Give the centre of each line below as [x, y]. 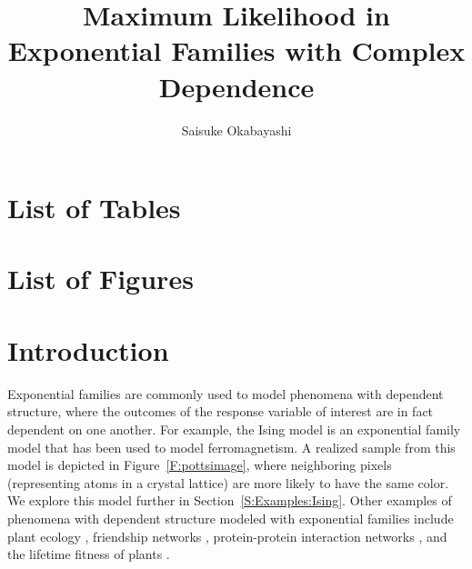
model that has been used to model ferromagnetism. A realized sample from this [231, 447]
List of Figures [100, 279]
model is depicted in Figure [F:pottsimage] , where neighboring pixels [200, 465]
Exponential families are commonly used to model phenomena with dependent [226, 393]
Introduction [88, 349]
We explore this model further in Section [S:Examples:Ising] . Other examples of [230, 500]
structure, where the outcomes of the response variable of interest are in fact [221, 411]
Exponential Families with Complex [236, 50]
